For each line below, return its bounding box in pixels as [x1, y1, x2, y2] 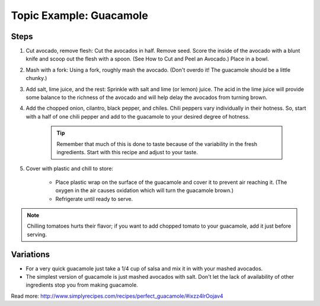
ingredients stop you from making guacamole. [25, 282, 139, 289]
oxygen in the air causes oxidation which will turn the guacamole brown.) [55, 187, 234, 194]
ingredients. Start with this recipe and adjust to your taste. [56, 148, 199, 155]
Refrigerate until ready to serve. [55, 195, 133, 202]
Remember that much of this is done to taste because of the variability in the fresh [56, 140, 258, 148]
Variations [11, 249, 50, 259]
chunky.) [25, 75, 47, 82]
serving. [27, 231, 47, 238]
